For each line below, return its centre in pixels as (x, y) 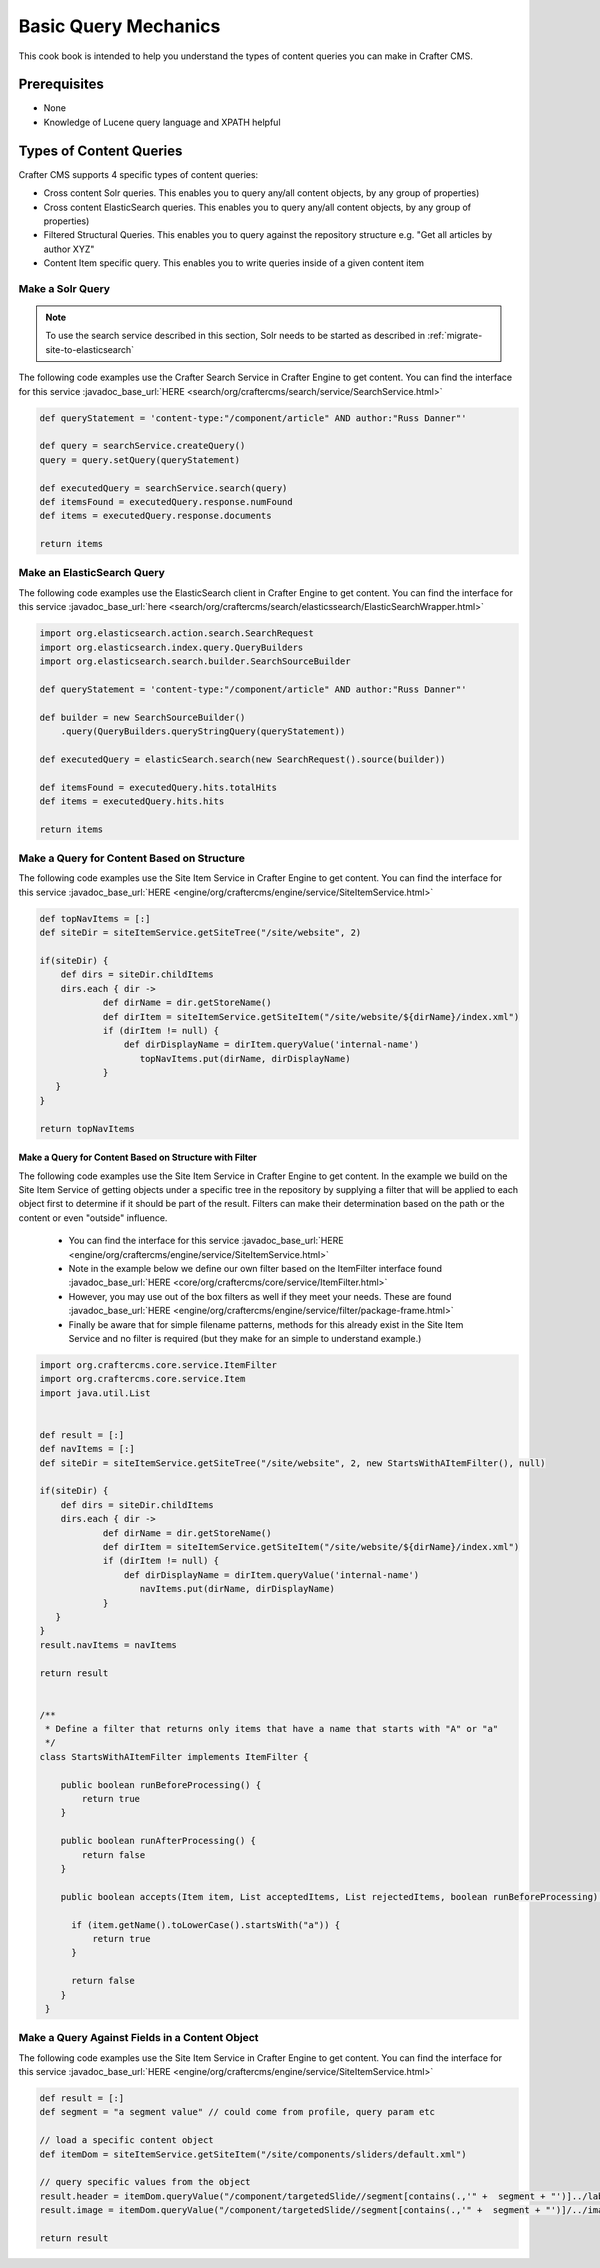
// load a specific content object (126, 2140)
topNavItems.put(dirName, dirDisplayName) (245, 1058)
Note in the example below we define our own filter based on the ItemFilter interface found (255, 1268)
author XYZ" (69, 249)
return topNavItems (87, 1128)
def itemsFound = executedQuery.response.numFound (166, 501)
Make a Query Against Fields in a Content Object (138, 2038)
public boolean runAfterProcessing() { (158, 1841)
